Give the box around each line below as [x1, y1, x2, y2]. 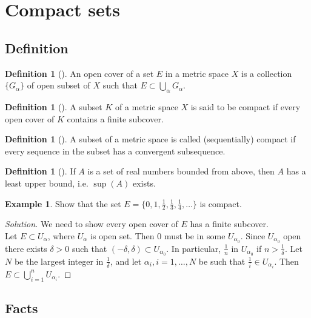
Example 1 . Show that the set [5, 197, 121, 210]
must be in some [164, 229, 226, 242]
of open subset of [27, 79, 90, 91]
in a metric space [165, 67, 229, 79]
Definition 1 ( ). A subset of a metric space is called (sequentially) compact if [5, 133, 296, 145]
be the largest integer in [14, 254, 104, 267]
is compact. [199, 197, 242, 210]
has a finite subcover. [190, 217, 269, 230]
